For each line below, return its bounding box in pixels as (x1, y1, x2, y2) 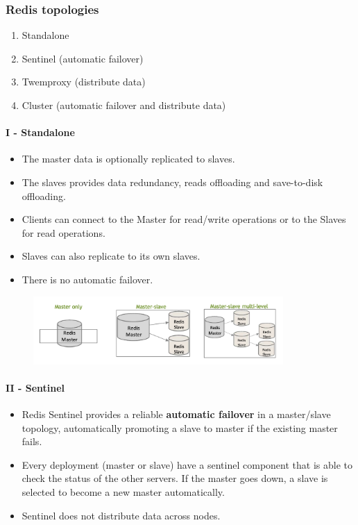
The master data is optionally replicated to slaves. (22, 151, 235, 166)
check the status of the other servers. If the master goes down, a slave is (22, 471, 328, 485)
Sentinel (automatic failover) (22, 51, 144, 65)
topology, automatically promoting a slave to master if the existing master (22, 420, 338, 435)
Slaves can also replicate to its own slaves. (22, 249, 201, 263)
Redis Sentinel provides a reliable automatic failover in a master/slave (22, 407, 331, 422)
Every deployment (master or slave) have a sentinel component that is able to (22, 457, 352, 472)
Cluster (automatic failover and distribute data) (22, 98, 226, 112)
